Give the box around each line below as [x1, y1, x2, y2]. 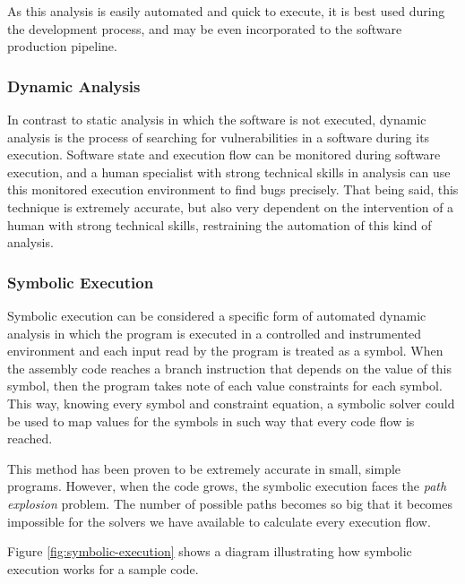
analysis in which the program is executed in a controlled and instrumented [7, 323, 422, 342]
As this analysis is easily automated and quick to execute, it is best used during [7, 2, 445, 20]
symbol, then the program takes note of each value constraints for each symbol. [7, 376, 443, 395]
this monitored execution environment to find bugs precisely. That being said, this [7, 180, 459, 199]
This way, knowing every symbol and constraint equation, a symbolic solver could [7, 393, 455, 412]
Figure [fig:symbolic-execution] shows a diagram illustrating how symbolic [7, 542, 412, 561]
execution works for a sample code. [7, 559, 199, 578]
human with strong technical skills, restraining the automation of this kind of [7, 215, 432, 234]
